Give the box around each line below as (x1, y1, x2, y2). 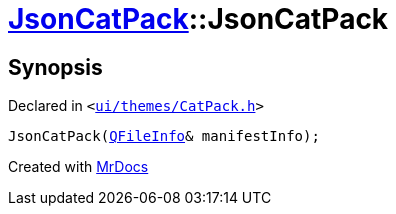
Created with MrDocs (8, 158, 149, 176)
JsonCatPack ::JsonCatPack (8, 2, 389, 36)
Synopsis (8, 54, 103, 80)
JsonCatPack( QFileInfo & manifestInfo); (8, 128, 320, 145)
